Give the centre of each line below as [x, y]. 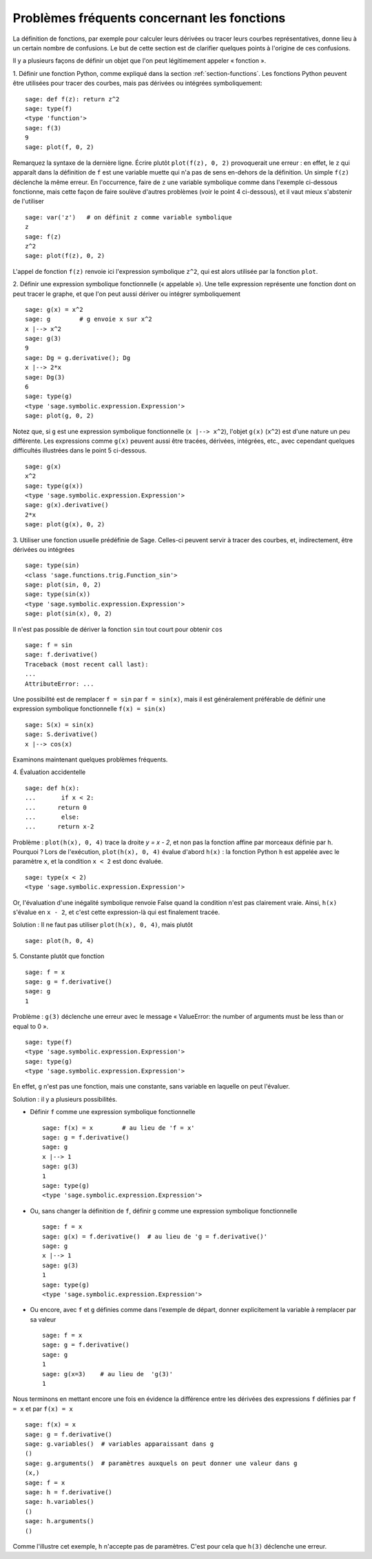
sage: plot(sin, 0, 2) [63, 585]
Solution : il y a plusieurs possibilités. [65, 1099]
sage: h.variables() [60, 1502]
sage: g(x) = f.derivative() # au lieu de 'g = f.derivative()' [155, 1236]
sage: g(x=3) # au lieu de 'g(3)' [108, 1374]
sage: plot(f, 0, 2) [60, 147]
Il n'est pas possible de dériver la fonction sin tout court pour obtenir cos [118, 629]
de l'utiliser [29, 201]
